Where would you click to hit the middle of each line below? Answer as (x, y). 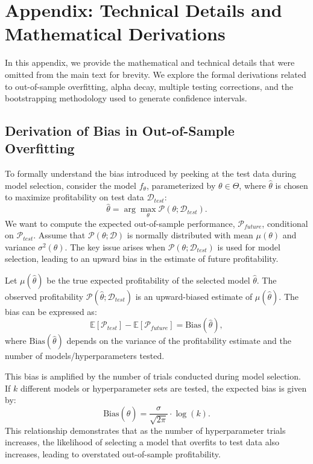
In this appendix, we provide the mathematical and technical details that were (150, 62)
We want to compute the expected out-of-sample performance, (120, 223)
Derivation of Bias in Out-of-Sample (120, 131)
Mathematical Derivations (115, 33)
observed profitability (44, 296)
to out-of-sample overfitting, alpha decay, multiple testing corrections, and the (149, 86)
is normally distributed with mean (190, 235)
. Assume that (59, 235)
